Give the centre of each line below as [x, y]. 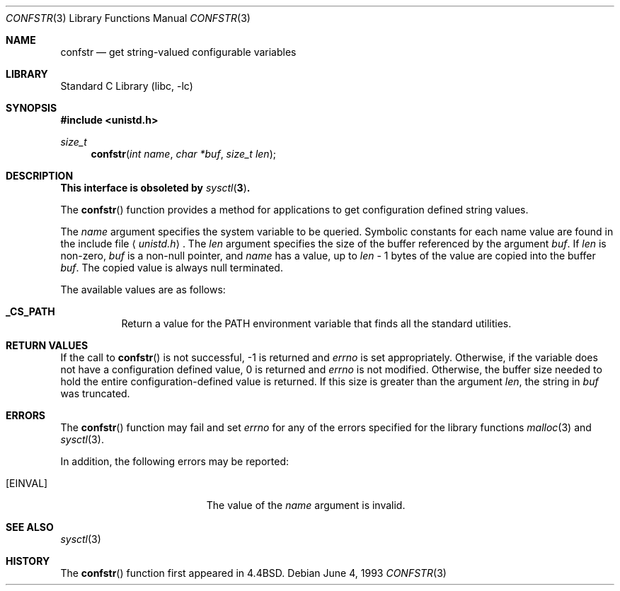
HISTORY [28, 561]
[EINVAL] [27, 483]
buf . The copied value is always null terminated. [172, 268]
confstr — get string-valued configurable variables [178, 52]
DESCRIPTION [40, 176]
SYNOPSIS [31, 108]
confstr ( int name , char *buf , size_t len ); [183, 154]
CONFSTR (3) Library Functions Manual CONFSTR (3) [128, 18]
